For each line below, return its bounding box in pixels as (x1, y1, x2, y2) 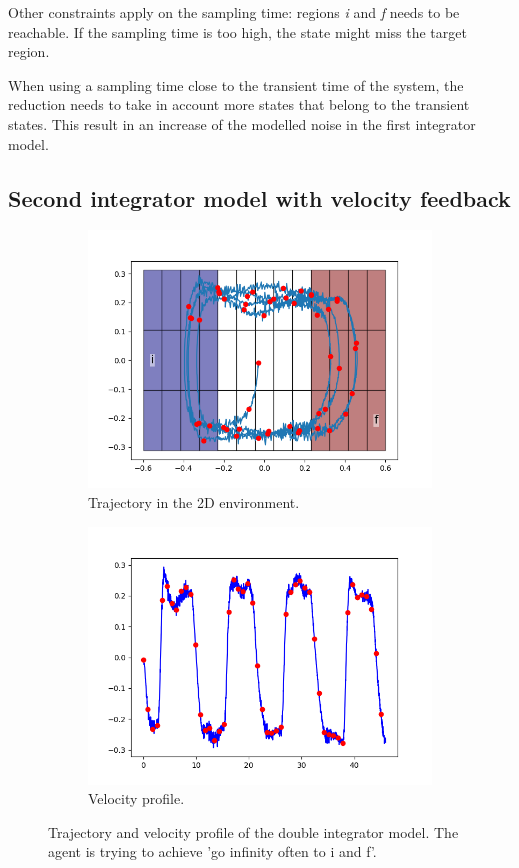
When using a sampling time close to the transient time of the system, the (8, 74, 464, 95)
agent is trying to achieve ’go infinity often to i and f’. (48, 841, 377, 862)
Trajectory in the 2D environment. (88, 491, 300, 512)
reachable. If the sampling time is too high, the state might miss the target (8, 21, 467, 42)
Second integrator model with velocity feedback (8, 182, 511, 213)
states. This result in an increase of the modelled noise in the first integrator (8, 113, 476, 134)
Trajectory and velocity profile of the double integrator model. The (48, 821, 459, 842)
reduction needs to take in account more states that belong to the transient (8, 94, 470, 115)
